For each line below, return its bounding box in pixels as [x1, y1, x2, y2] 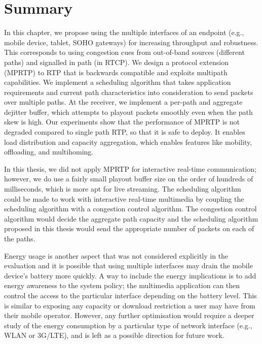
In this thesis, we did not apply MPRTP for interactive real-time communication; [4, 163, 256, 174]
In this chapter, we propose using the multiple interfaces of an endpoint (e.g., [4, 27, 244, 38]
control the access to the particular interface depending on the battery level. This [4, 290, 257, 300]
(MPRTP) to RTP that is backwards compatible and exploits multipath [4, 67, 228, 77]
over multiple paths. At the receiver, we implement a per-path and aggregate [4, 97, 243, 107]
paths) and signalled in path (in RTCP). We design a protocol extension [4, 56, 229, 67]
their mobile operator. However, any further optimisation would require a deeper [4, 310, 254, 321]
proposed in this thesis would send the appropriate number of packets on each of [4, 223, 254, 234]
